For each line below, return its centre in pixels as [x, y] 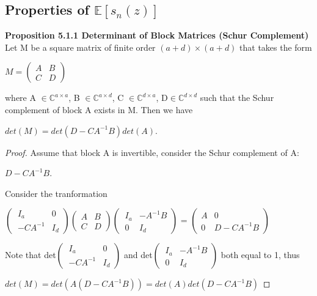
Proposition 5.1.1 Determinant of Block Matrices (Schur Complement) [157, 35]
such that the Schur [237, 98]
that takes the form [276, 47]
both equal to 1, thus [260, 255]
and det [138, 255]
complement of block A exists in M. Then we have [99, 109]
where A [20, 98]
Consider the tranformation [56, 193]
